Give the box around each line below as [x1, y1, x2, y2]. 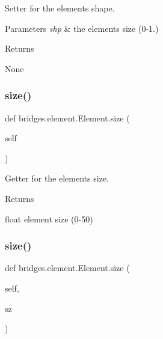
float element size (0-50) [5, 212, 93, 225]
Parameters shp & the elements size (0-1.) [5, 22, 159, 34]
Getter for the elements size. [5, 172, 109, 185]
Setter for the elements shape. [5, 2, 115, 14]
